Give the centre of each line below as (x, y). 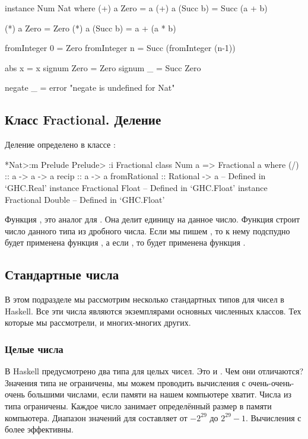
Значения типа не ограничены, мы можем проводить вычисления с (125, 382)
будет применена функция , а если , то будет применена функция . (125, 242)
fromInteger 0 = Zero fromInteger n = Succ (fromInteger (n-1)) (120, 48)
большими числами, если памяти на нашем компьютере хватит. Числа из (159, 394)
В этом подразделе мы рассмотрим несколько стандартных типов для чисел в (145, 299)
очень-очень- (271, 382)
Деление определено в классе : (60, 144)
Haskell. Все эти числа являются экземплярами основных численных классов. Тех (153, 311)
